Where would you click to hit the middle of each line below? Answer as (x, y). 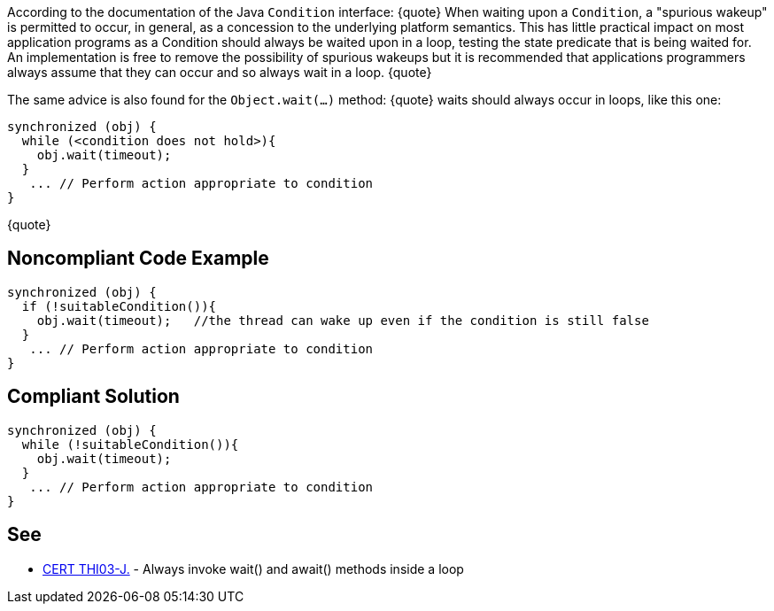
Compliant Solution (93, 397)
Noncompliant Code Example (138, 259)
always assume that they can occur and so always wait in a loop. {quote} (220, 72)
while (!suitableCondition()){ (130, 444)
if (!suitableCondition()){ (119, 306)
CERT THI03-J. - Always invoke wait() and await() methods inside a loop (253, 568)
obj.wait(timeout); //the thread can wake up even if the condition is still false (343, 320)
